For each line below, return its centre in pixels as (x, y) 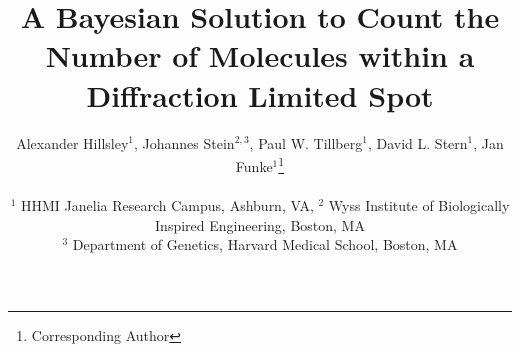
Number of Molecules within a (260, 55)
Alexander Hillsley (72, 142)
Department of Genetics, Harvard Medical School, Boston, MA (265, 244)
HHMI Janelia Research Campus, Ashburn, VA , (167, 204)
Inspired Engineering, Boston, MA (260, 224)
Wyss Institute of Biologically (419, 204)
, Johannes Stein (184, 142)
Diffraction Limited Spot (260, 94)
